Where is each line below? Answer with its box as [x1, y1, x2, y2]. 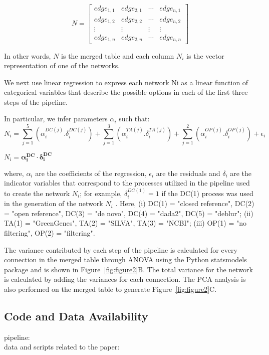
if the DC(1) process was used [161, 188, 253, 198]
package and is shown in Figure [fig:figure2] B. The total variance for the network [4, 264, 253, 274]
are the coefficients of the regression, [35, 167, 147, 178]
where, [4, 167, 24, 178]
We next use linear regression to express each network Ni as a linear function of [4, 77, 248, 87]
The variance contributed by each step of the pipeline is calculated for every [4, 244, 237, 255]
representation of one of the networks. [4, 60, 120, 71]
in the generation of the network [4, 198, 103, 209]
